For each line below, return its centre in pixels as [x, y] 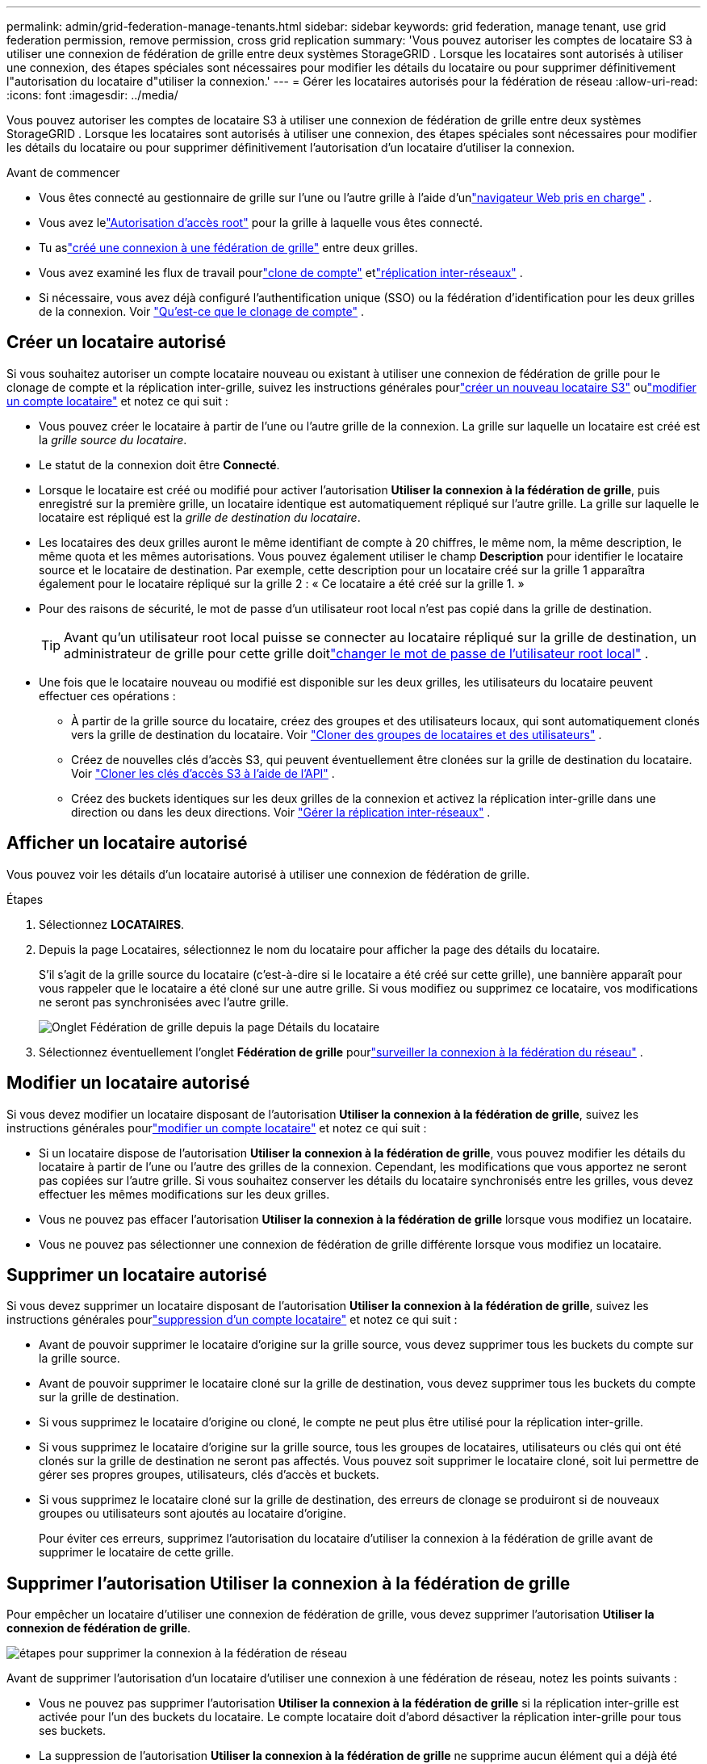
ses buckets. [73, 1731]
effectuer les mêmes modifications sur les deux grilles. [184, 1194]
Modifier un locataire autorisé [128, 1083]
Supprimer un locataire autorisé [137, 1275]
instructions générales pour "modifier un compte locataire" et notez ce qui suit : [217, 1128]
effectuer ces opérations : [107, 695]
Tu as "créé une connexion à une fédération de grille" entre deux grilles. [228, 248]
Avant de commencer [63, 172]
